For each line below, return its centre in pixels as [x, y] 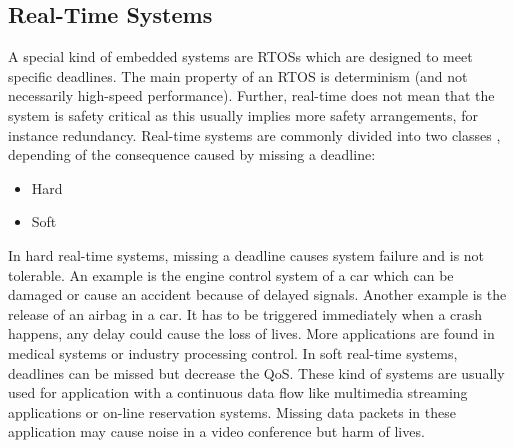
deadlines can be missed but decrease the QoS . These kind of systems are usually [256, 372]
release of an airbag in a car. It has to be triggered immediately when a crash [245, 313]
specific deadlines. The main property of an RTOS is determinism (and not [238, 75]
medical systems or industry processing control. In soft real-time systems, [233, 352]
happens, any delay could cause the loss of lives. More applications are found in [251, 333]
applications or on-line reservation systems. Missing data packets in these [232, 411]
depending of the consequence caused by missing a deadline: [192, 154]
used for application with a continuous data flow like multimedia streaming [238, 392]
